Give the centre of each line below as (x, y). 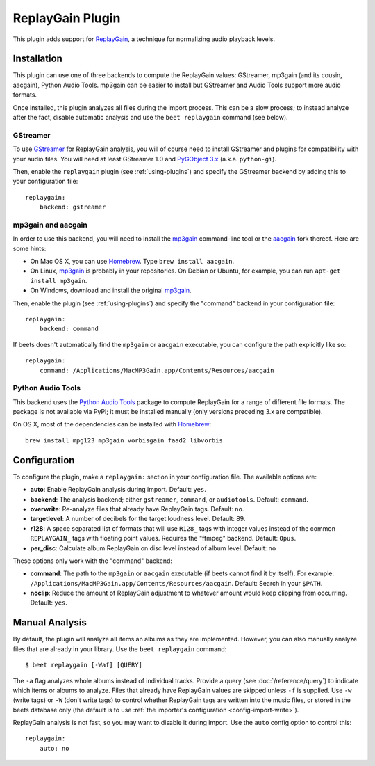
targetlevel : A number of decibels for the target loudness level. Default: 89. (138, 519)
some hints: (30, 248)
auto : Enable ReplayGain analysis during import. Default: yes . (118, 490)
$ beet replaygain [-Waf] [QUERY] (84, 665)
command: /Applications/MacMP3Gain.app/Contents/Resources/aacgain (157, 370)
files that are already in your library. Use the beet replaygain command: (120, 649)
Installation (37, 59)
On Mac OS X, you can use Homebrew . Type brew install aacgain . (132, 262)
